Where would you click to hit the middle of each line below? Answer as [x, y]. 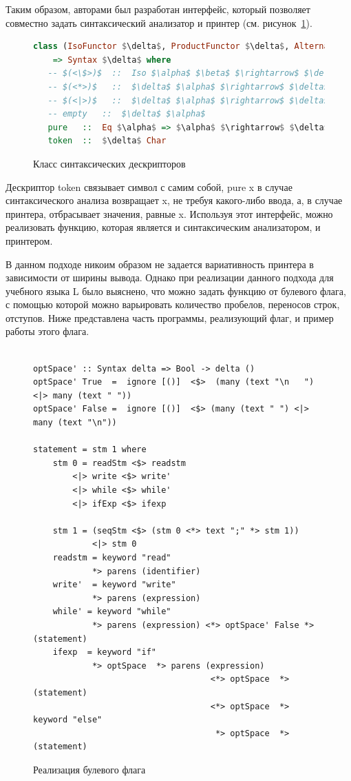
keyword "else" [68, 720]
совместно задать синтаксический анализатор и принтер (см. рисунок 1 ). [159, 22]
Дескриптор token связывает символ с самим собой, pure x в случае [149, 186]
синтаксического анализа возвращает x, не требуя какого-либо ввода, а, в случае [174, 200]
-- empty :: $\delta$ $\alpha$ [127, 114]
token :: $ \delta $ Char [107, 141]
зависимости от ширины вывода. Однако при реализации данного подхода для [170, 277]
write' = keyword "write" [114, 585]
